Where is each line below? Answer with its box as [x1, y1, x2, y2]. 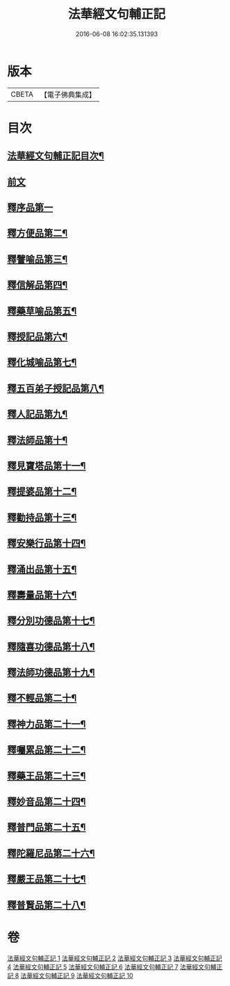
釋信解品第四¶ [7, 279, 68, 291]
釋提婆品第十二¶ [7, 486, 77, 498]
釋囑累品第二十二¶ [7, 744, 86, 756]
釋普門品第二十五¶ [7, 822, 86, 834]
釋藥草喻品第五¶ [7, 305, 77, 317]
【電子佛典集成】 [40, 90, 96, 100]
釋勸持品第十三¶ [7, 511, 77, 523]
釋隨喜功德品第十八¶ [7, 641, 95, 653]
